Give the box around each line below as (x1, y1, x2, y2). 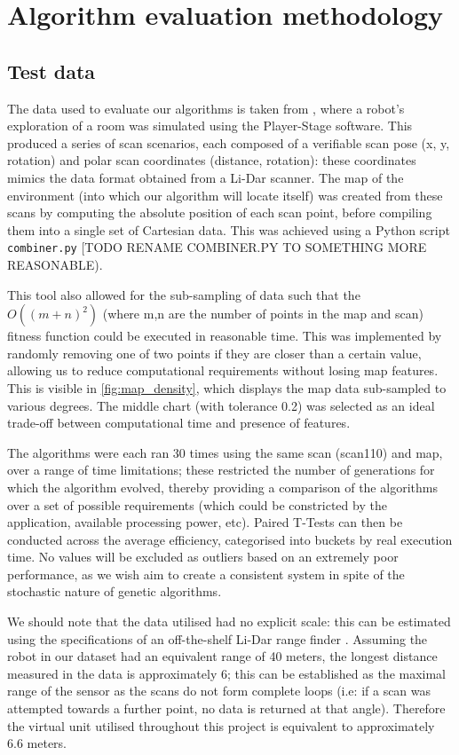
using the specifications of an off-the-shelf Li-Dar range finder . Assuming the (7, 629, 428, 648)
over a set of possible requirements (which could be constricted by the (7, 495, 387, 514)
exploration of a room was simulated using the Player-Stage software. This (7, 116, 413, 135)
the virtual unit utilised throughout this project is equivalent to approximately (7, 716, 435, 735)
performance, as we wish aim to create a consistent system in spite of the (7, 564, 405, 583)
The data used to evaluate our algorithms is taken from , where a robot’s (7, 98, 405, 117)
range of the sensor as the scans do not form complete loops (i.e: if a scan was (7, 681, 431, 700)
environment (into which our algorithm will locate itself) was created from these (7, 185, 443, 204)
